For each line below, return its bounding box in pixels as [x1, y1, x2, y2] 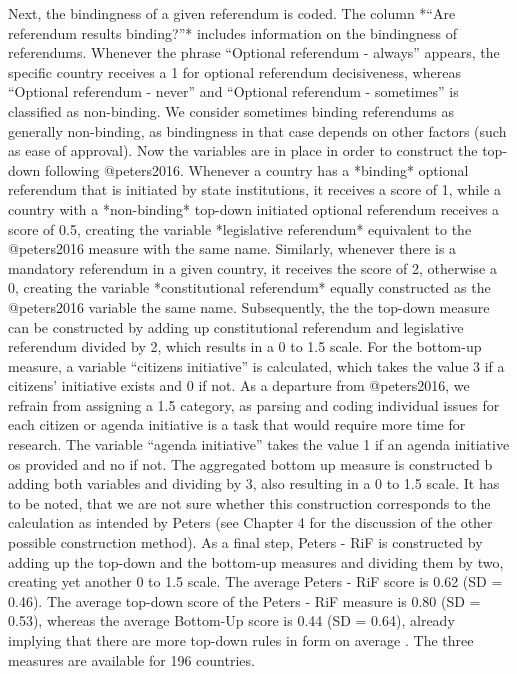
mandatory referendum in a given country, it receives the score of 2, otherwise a [8, 257, 497, 278]
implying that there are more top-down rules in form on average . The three [8, 630, 474, 650]
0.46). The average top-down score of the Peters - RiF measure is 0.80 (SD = [8, 590, 481, 611]
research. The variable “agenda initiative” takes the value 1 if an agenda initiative [8, 434, 510, 455]
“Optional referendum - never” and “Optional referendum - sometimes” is [8, 81, 459, 102]
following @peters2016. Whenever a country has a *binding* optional [44, 159, 469, 180]
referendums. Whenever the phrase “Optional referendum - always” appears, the [8, 42, 500, 63]
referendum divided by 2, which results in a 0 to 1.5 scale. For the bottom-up [8, 336, 482, 357]
